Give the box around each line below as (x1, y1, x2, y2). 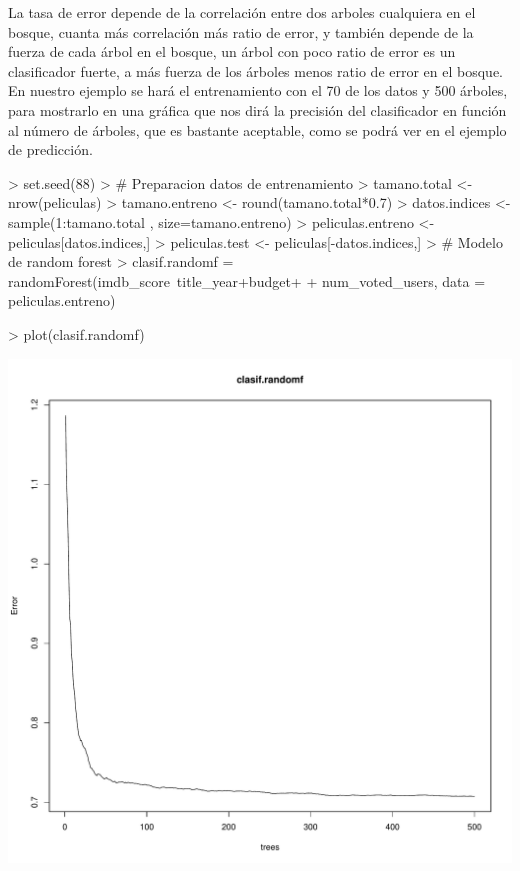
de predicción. (8, 139, 93, 160)
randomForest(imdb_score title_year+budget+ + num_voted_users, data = (8, 270, 486, 291)
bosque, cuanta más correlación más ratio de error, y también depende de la (8, 21, 474, 42)
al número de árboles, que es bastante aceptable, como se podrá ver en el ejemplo (8, 119, 507, 140)
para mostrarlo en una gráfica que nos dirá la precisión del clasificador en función (8, 99, 507, 120)
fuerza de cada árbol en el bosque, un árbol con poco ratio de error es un (8, 41, 456, 62)
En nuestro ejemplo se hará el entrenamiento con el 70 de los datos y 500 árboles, (8, 80, 508, 101)
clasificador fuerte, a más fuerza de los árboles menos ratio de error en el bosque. (8, 60, 504, 81)
